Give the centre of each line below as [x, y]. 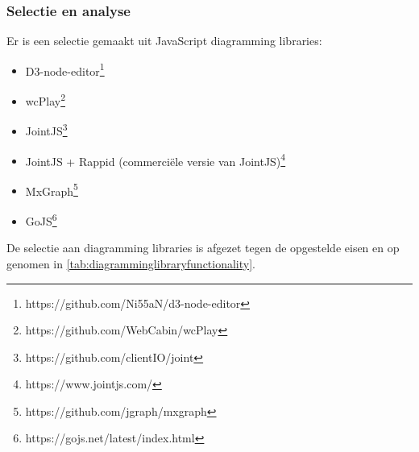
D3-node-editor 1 [65, 69]
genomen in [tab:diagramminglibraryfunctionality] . [131, 263]
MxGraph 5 [52, 189]
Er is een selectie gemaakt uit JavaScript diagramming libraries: [164, 41]
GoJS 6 [41, 220]
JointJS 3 [46, 129]
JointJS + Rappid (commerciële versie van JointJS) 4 [156, 160]
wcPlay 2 [45, 100]
